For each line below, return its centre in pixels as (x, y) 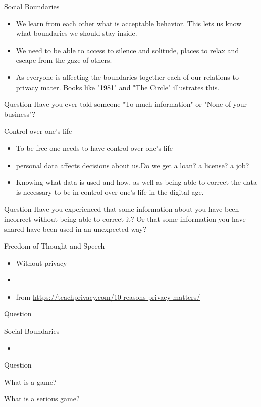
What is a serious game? (42, 399)
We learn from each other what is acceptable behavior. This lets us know (129, 23)
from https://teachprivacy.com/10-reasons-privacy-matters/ (108, 296)
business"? (20, 114)
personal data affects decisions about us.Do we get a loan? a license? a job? (133, 165)
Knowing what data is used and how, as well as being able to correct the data (136, 182)
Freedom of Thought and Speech (55, 246)
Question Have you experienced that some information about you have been (122, 209)
